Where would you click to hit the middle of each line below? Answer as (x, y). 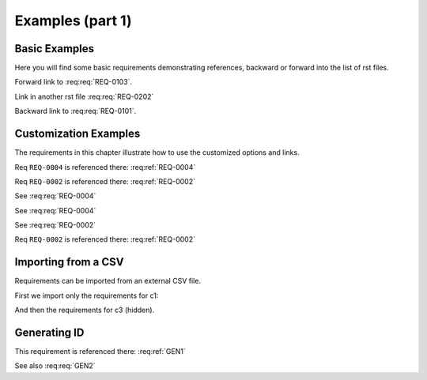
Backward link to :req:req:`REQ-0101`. (76, 111)
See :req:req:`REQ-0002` (55, 225)
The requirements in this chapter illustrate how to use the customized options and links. (157, 152)
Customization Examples (77, 134)
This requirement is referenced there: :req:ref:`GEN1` (100, 352)
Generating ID (49, 332)
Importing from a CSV (69, 262)
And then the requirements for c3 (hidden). (85, 310)
